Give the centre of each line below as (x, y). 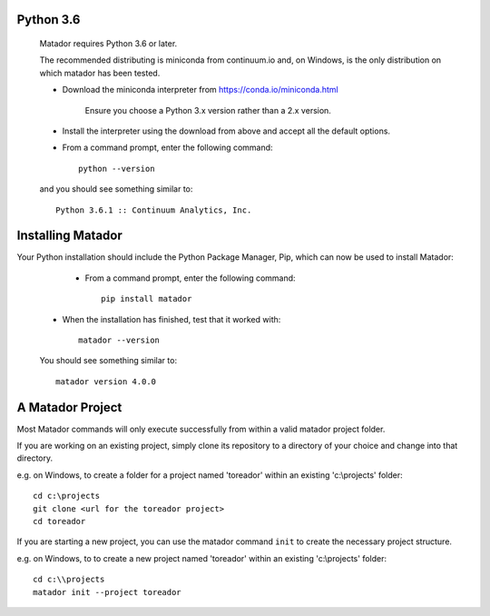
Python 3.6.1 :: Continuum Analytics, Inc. (154, 210)
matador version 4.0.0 (106, 381)
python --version (117, 169)
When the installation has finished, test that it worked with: (171, 319)
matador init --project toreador (107, 592)
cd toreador (59, 522)
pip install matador (147, 299)
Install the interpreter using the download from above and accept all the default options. (226, 131)
